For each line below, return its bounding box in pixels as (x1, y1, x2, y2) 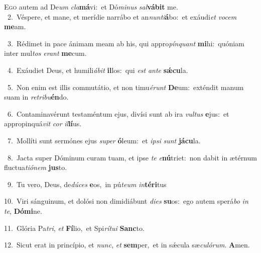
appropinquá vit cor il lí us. (4, 118, 82, 129)
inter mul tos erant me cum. (4, 48, 87, 58)
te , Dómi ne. (4, 205, 42, 216)
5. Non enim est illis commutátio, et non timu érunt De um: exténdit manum (7, 81, 244, 92)
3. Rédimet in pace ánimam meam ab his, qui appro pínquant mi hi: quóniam (7, 38, 244, 48)
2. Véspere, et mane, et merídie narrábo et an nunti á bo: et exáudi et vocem (7, 11, 237, 22)
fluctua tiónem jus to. (4, 162, 67, 173)
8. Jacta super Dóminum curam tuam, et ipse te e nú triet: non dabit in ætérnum (7, 152, 257, 162)
